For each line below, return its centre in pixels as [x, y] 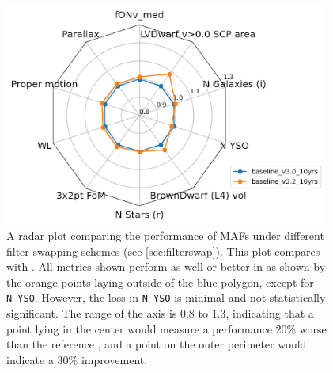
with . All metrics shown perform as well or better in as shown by [166, 266]
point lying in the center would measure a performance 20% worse [166, 328]
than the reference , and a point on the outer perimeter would [157, 344]
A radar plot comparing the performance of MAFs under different [165, 235]
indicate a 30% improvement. [77, 359]
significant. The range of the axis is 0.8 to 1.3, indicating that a [160, 312]
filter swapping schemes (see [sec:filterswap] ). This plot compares [163, 251]
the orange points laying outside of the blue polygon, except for [160, 282]
